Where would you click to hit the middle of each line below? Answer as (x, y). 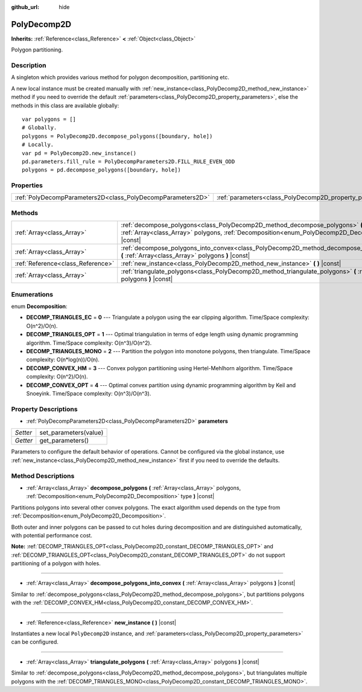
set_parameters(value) (71, 433)
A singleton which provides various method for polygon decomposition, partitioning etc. (120, 77)
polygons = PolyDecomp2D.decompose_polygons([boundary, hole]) (117, 136)
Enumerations (32, 294)
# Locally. (38, 145)
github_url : (25, 7)
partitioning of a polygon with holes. (56, 563)
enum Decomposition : (39, 306)
